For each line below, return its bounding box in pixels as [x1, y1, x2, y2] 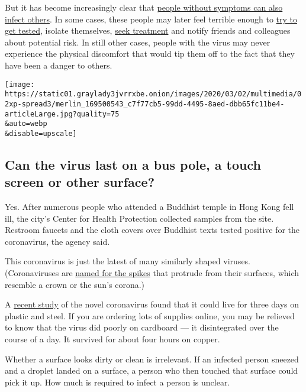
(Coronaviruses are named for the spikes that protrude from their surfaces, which [5, 267, 299, 279]
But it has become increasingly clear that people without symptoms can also [5, 1, 283, 13]
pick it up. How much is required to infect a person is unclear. [5, 375, 230, 388]
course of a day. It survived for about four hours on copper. [5, 333, 220, 345]
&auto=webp [5, 119, 47, 128]
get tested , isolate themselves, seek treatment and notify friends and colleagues [5, 24, 291, 37]
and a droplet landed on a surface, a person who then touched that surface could [5, 364, 298, 377]
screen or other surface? [5, 173, 155, 191]
